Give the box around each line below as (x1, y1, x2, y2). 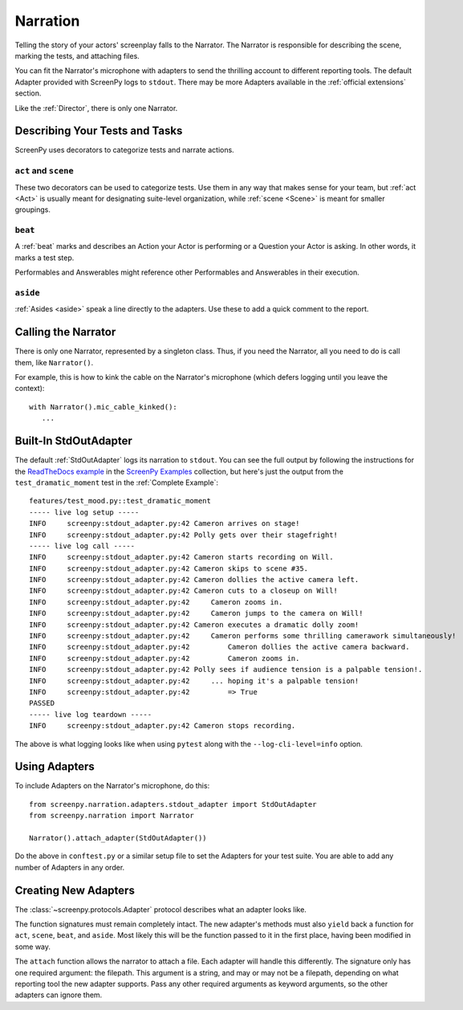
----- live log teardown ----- (29, 710, 152, 719)
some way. (14, 942, 51, 951)
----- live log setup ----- (29, 507, 140, 517)
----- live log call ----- (29, 541, 136, 550)
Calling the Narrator (14, 325, 116, 339)
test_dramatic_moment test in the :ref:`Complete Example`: (14, 478, 218, 487)
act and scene (14, 165, 74, 177)
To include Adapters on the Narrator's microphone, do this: (14, 781, 210, 791)
